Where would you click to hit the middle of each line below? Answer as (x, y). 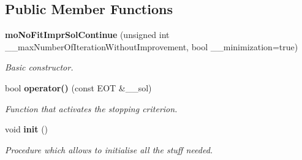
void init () (27, 129)
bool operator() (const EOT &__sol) (78, 87)
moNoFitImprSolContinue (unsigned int (87, 35)
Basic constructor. (39, 67)
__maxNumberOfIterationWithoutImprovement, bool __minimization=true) (152, 46)
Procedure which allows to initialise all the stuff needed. (109, 149)
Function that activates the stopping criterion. (91, 108)
